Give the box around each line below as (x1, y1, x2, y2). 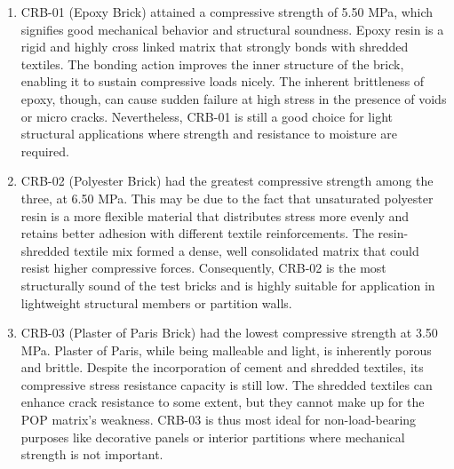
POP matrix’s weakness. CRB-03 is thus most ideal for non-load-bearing (20, 410, 417, 429)
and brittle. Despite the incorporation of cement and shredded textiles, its (20, 358, 424, 377)
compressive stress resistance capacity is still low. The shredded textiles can (20, 375, 433, 393)
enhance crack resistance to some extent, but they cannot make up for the (20, 393, 425, 411)
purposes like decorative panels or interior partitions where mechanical (20, 427, 405, 446)
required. (20, 141, 69, 160)
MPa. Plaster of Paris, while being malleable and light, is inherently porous (20, 340, 432, 359)
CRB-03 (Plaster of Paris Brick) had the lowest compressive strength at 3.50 (20, 323, 438, 342)
